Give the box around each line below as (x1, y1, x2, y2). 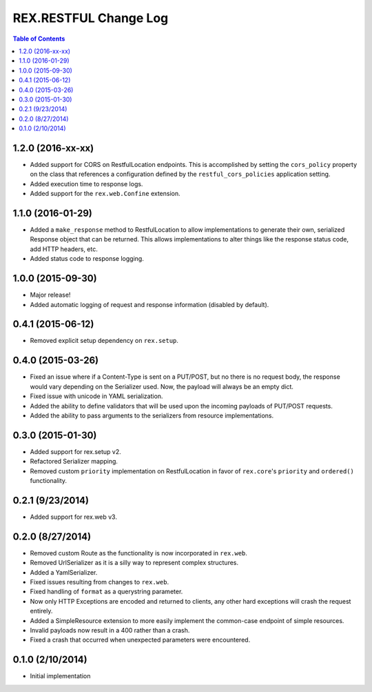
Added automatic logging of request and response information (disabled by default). (30, 300, 269, 308)
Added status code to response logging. (30, 255, 144, 263)
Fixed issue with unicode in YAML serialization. (30, 392, 163, 400)
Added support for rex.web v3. (30, 513, 117, 521)
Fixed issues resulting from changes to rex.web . (30, 577, 169, 586)
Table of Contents (12, 34, 65, 43)
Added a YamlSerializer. (30, 568, 98, 576)
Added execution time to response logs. (30, 179, 143, 188)
